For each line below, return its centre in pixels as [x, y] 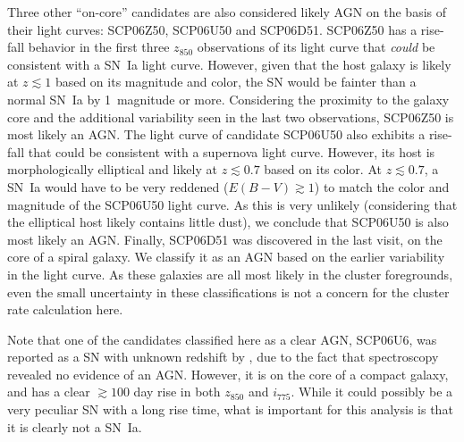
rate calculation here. [65, 309]
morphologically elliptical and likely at [112, 169]
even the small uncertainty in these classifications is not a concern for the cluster [228, 292]
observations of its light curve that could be [316, 47]
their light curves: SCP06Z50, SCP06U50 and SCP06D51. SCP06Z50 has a [212, 29]
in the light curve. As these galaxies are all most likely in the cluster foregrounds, [230, 274]
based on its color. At [323, 169]
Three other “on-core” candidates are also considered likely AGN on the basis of [227, 12]
